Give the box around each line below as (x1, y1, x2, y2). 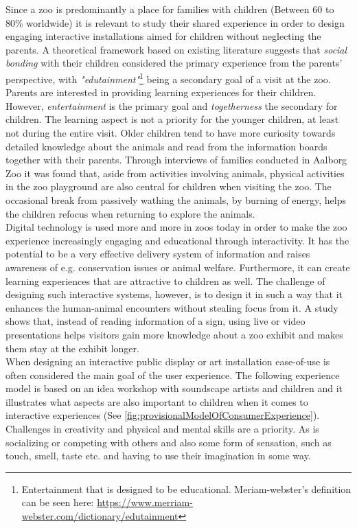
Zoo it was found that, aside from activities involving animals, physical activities (5, 165, 345, 180)
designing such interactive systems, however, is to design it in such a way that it (5, 287, 343, 301)
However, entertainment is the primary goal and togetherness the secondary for (5, 98, 338, 113)
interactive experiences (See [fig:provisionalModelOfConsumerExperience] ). (5, 408, 320, 422)
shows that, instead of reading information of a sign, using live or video (5, 314, 306, 328)
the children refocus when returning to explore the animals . (5, 206, 255, 220)
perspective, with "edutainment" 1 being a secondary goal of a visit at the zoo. (5, 69, 331, 86)
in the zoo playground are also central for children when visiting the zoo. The (5, 179, 332, 194)
